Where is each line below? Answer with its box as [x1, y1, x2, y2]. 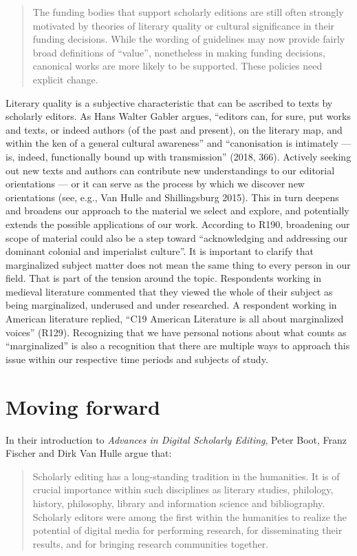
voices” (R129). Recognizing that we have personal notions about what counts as [6, 325, 347, 339]
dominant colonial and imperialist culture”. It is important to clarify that [6, 244, 314, 258]
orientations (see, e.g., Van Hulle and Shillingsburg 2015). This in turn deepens [6, 189, 339, 204]
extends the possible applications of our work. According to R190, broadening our [6, 216, 350, 231]
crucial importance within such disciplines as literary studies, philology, [32, 482, 334, 497]
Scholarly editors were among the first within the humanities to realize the [32, 509, 347, 524]
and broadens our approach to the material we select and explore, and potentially [6, 203, 349, 218]
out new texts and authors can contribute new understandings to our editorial [6, 163, 335, 177]
